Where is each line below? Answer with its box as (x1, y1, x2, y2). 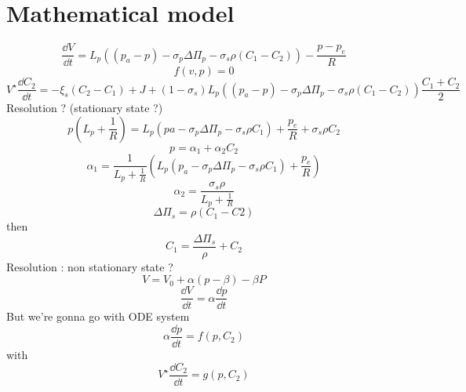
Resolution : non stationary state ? (6, 258, 173, 274)
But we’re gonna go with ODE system (6, 308, 190, 325)
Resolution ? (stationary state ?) (6, 100, 163, 116)
